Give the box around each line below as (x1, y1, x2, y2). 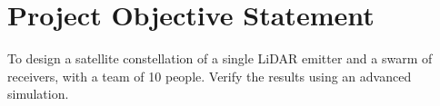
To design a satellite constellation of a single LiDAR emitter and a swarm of (7, 49, 433, 68)
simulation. (7, 84, 69, 103)
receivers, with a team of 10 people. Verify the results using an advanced (7, 66, 412, 85)
